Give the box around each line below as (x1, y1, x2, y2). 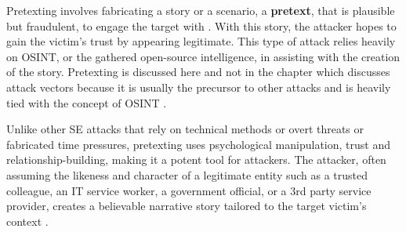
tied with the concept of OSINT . (6, 94, 167, 111)
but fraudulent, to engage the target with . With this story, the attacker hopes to (6, 17, 397, 34)
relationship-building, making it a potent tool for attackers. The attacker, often (6, 151, 386, 168)
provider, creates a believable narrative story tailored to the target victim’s (6, 198, 367, 214)
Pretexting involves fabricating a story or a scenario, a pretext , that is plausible (6, 2, 395, 18)
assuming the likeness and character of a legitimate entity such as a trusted (6, 166, 368, 183)
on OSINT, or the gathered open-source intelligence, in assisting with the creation (6, 48, 401, 64)
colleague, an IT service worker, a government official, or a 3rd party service (6, 182, 372, 198)
